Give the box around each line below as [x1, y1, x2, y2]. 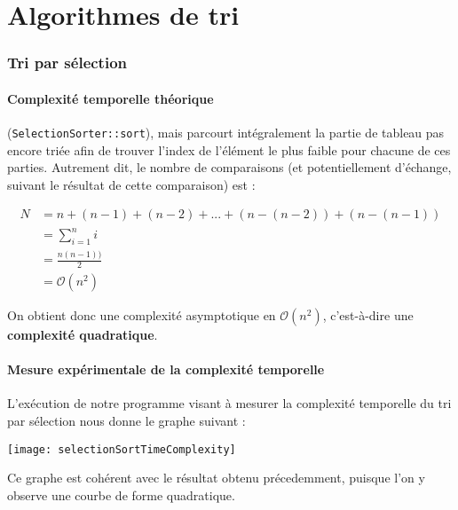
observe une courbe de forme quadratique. [7, 485, 235, 504]
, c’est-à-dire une [322, 306, 414, 325]
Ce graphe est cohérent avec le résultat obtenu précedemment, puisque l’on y [7, 468, 425, 487]
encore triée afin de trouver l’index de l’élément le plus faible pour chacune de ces [7, 140, 451, 159]
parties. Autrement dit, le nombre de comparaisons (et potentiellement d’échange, [7, 158, 452, 177]
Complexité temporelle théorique [7, 89, 214, 107]
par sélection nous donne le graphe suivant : [7, 412, 246, 430]
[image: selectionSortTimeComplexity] [7, 443, 236, 456]
